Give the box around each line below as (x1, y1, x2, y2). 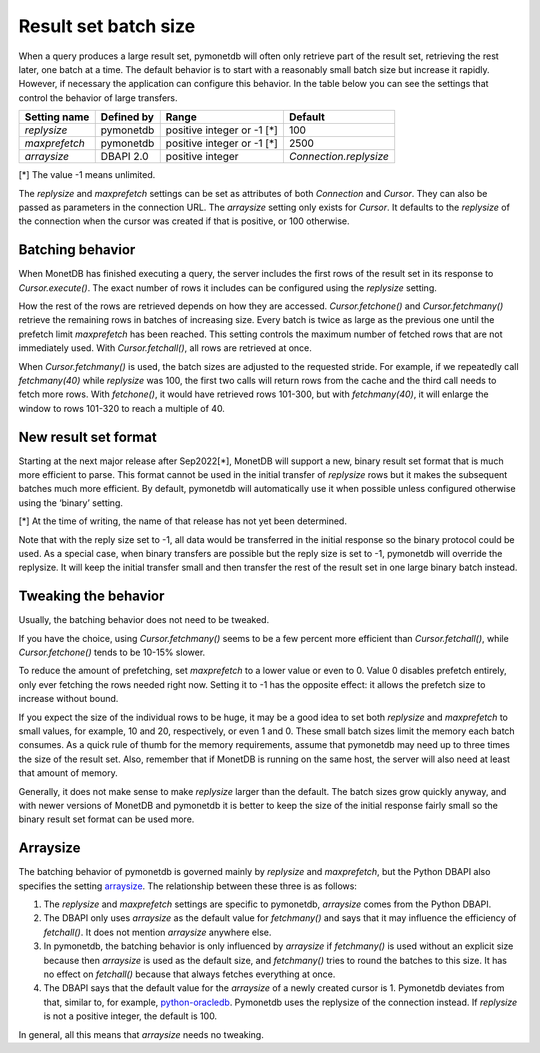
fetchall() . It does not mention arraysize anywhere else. (43, 926, 272, 938)
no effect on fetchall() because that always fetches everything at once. (43, 968, 336, 980)
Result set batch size (18, 15, 196, 37)
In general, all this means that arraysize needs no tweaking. (18, 1028, 264, 1040)
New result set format (18, 428, 157, 445)
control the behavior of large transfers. (18, 91, 178, 104)
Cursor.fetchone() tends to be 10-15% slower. (18, 646, 206, 659)
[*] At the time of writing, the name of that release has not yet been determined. (18, 515, 347, 527)
